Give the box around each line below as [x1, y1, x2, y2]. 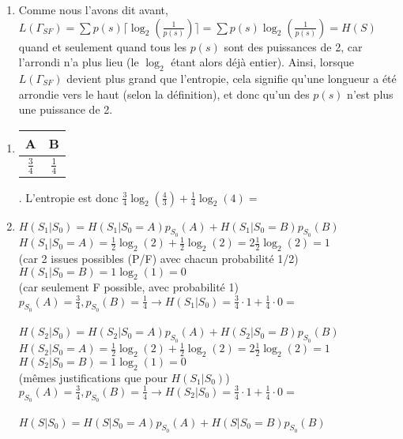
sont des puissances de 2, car [224, 38, 363, 54]
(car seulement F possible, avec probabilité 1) [18, 279, 239, 295]
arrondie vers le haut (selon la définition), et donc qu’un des [18, 85, 310, 102]
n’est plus [347, 85, 394, 102]
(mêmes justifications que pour [18, 369, 168, 385]
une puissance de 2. [18, 101, 113, 118]
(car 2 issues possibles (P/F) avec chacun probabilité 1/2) [18, 250, 299, 267]
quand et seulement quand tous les [18, 38, 186, 54]
